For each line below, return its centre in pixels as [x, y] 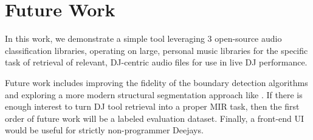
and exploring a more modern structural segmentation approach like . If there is [154, 94]
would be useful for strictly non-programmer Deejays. [104, 130]
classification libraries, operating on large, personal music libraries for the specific [156, 50]
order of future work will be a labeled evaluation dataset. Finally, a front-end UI [155, 118]
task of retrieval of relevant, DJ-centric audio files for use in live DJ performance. [156, 62]
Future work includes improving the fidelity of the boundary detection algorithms [156, 82]
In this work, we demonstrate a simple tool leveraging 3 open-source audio [143, 38]
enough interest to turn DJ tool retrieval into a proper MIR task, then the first [152, 106]
